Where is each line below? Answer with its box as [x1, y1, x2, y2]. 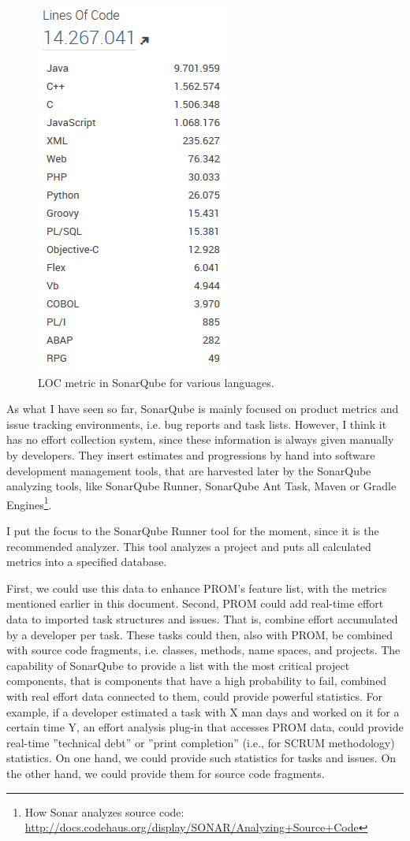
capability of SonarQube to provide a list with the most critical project [6, 657, 350, 673]
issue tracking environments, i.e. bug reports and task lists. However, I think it [6, 415, 387, 432]
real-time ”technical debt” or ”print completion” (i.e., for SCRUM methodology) [6, 734, 395, 750]
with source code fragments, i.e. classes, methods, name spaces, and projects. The [6, 642, 401, 658]
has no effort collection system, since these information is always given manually [6, 431, 394, 448]
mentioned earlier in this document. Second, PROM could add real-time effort [6, 595, 384, 612]
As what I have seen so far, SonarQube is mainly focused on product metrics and [6, 400, 399, 417]
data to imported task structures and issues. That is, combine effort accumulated [6, 610, 398, 627]
